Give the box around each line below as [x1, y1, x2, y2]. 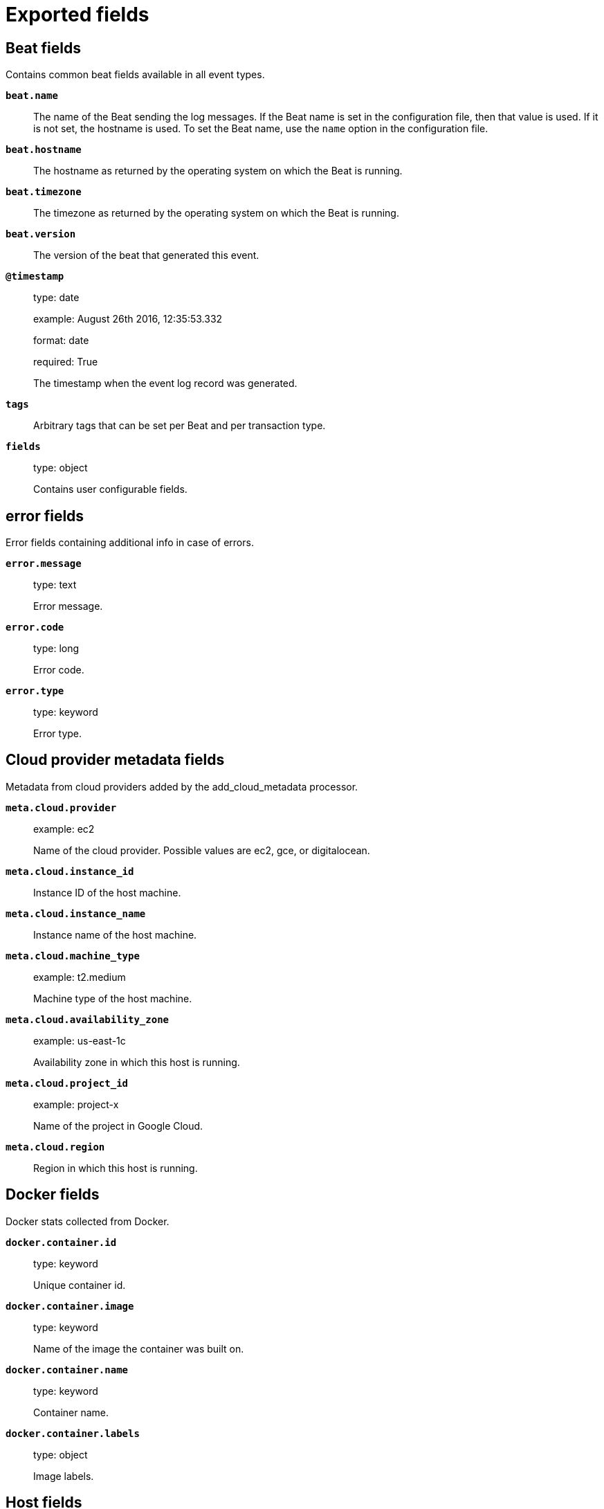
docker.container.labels [6, 1427, 140, 1439]
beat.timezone [6, 186, 82, 198]
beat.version [6, 228, 76, 240]
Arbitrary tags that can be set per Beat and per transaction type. [33, 419, 326, 432]
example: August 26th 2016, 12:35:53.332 [33, 313, 223, 325]
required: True [33, 356, 98, 368]
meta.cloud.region [6, 1141, 105, 1153]
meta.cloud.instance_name [6, 907, 146, 919]
